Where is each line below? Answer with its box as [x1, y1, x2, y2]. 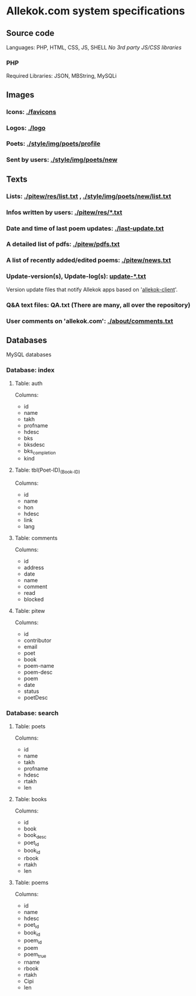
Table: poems [14, 879, 49, 886]
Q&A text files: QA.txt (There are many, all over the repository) [6, 301, 191, 309]
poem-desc [23, 668, 53, 676]
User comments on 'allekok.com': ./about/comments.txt [6, 317, 173, 325]
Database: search [6, 709, 59, 717]
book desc [23, 831, 47, 840]
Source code [6, 28, 55, 38]
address [23, 564, 44, 572]
